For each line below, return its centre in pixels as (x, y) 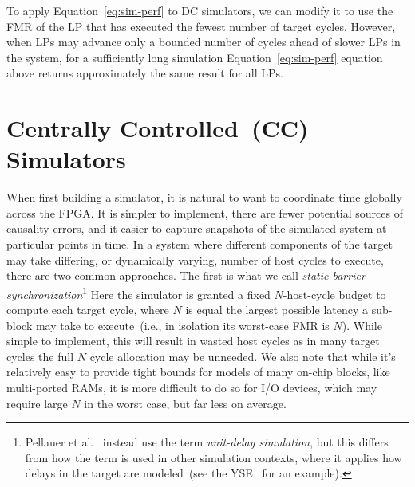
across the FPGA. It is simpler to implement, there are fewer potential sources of (205, 212)
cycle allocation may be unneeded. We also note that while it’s (243, 356)
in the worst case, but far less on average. (185, 403)
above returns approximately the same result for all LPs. (145, 73)
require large (37, 403)
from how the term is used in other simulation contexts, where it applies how (213, 457)
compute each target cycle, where (88, 310)
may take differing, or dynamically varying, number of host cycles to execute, (195, 259)
